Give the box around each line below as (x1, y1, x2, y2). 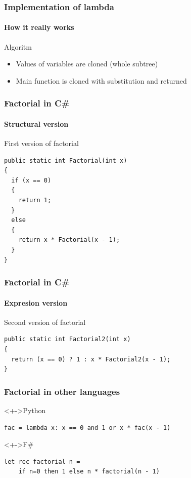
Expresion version (4, 297, 68, 308)
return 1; (18, 197, 52, 204)
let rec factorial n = (4, 458, 80, 465)
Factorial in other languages (4, 385, 120, 397)
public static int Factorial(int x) (4, 157, 127, 164)
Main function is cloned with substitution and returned (16, 75, 187, 86)
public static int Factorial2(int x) (4, 336, 131, 343)
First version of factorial (4, 138, 79, 149)
